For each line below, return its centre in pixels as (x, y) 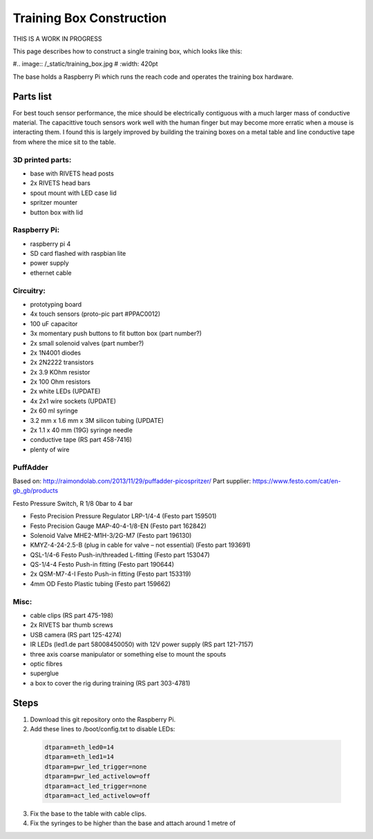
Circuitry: (29, 290)
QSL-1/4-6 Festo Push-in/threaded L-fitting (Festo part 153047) (120, 555)
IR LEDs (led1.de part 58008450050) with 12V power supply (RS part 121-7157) (142, 644)
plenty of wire (50, 449)
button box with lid (56, 212)
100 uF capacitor (54, 323)
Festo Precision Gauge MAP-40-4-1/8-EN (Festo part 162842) (118, 526)
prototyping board (56, 304)
